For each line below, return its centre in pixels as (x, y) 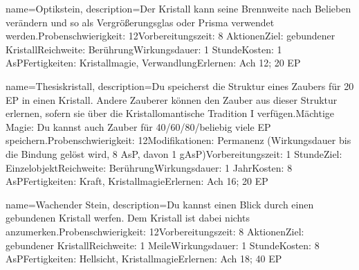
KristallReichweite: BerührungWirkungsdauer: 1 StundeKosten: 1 (144, 49)
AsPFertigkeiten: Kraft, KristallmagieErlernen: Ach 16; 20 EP (137, 181)
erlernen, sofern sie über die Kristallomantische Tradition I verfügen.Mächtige (170, 113)
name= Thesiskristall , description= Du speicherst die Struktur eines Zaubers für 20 (180, 85)
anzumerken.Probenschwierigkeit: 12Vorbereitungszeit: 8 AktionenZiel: (155, 231)
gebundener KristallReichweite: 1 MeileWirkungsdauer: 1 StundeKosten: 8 (163, 245)
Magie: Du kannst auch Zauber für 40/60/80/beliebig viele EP (138, 126)
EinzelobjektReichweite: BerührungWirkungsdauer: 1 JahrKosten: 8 (149, 167)
